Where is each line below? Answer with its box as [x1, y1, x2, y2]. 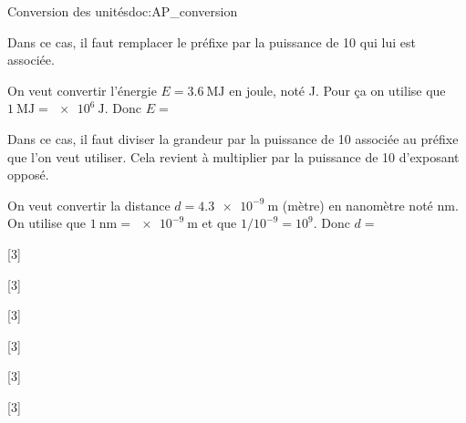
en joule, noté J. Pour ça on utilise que [229, 80, 446, 99]
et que [202, 213, 237, 232]
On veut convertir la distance [7, 195, 171, 214]
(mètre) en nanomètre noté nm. [282, 195, 459, 214]
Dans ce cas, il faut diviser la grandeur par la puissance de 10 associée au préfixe [7, 129, 459, 148]
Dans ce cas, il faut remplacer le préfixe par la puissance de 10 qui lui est [7, 32, 416, 51]
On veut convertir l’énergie [7, 80, 157, 99]
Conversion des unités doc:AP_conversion [7, 2, 238, 20]
